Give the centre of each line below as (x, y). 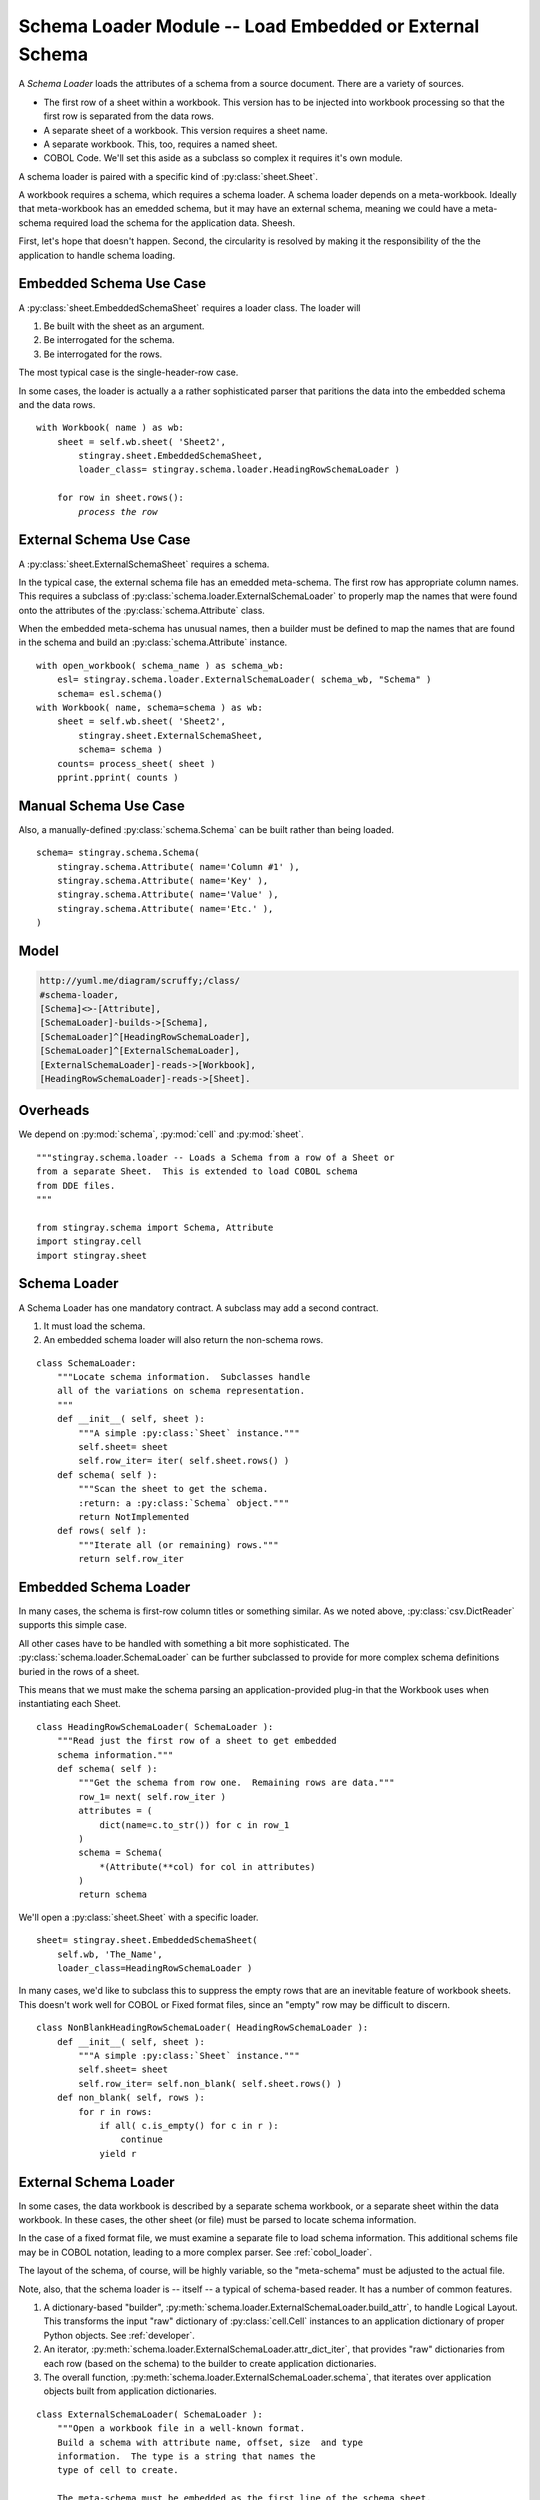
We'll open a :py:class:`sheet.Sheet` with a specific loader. (138, 1917)
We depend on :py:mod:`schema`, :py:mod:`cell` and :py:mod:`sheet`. (161, 1134)
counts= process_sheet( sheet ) (136, 763)
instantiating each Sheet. (70, 1704)
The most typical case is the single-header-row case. (128, 372)
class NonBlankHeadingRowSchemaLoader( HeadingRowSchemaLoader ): (202, 2028)
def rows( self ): (102, 1531)
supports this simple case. (72, 1625)
